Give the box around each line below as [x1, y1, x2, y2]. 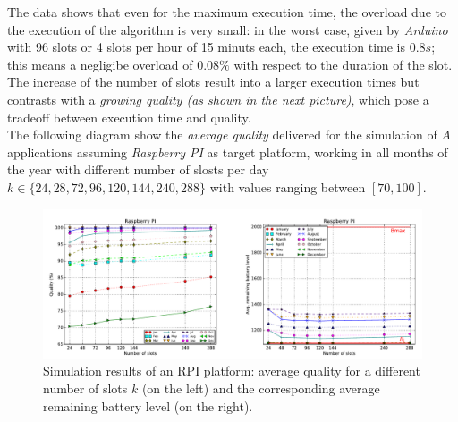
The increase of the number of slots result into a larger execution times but [7, 72, 420, 91]
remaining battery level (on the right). [43, 396, 253, 415]
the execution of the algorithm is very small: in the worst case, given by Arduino [7, 20, 448, 38]
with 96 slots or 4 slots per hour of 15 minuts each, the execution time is [7, 38, 406, 56]
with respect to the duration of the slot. [233, 55, 453, 73]
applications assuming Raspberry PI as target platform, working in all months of [7, 142, 448, 161]
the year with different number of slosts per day [7, 160, 269, 179]
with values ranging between [209, 177, 366, 196]
